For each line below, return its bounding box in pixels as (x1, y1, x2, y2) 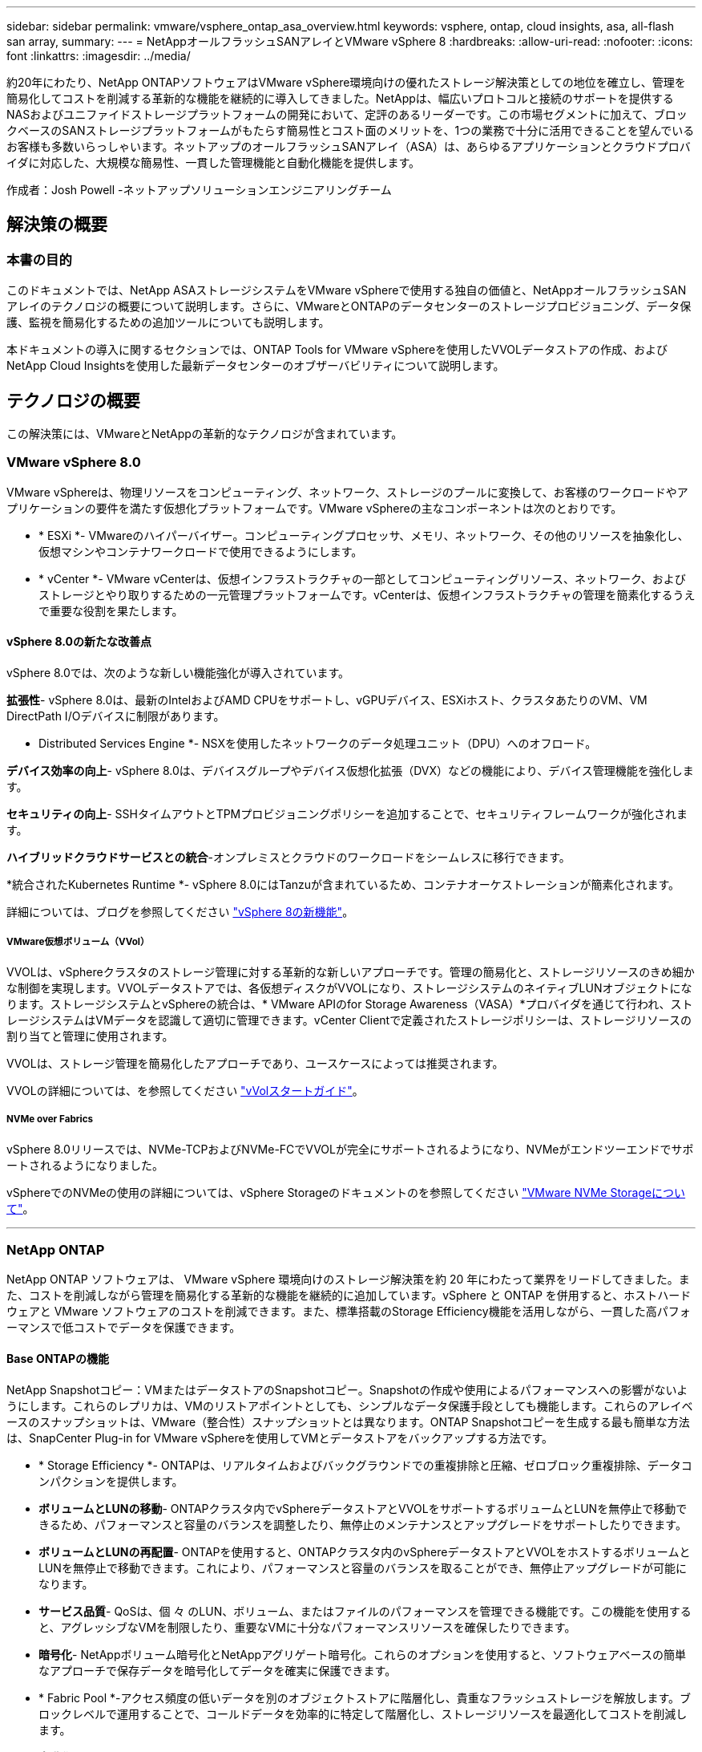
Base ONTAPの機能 (6, 1351, 109, 1365)
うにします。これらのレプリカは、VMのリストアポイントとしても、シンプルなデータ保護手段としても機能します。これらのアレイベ (6, 1398, 693, 1413)
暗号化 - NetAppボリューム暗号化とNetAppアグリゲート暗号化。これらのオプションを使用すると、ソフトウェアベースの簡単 (38, 1647, 686, 1661)
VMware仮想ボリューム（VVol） (6, 936, 150, 948)
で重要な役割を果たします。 (38, 603, 184, 618)
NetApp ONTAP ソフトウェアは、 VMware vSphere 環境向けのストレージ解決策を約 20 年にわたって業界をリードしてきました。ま (6, 1272, 690, 1287)
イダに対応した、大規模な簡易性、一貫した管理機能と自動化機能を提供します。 (6, 156, 421, 169)
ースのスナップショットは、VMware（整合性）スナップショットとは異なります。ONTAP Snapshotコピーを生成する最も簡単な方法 (6, 1414, 690, 1429)
